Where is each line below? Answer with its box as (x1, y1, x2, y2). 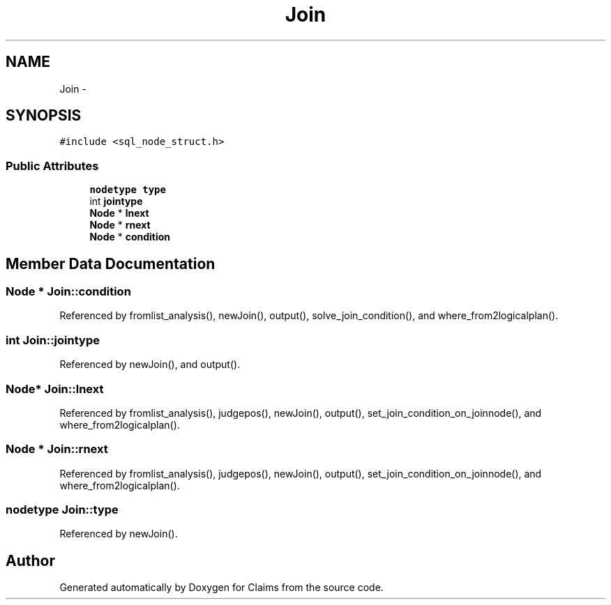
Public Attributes (6, 158, 99, 173)
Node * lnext (89, 207, 149, 220)
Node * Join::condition (6, 284, 131, 299)
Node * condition (89, 231, 171, 243)
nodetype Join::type (6, 503, 119, 517)
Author (6, 551, 55, 569)
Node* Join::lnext (6, 381, 104, 396)
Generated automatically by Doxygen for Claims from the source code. (59, 581, 384, 594)
